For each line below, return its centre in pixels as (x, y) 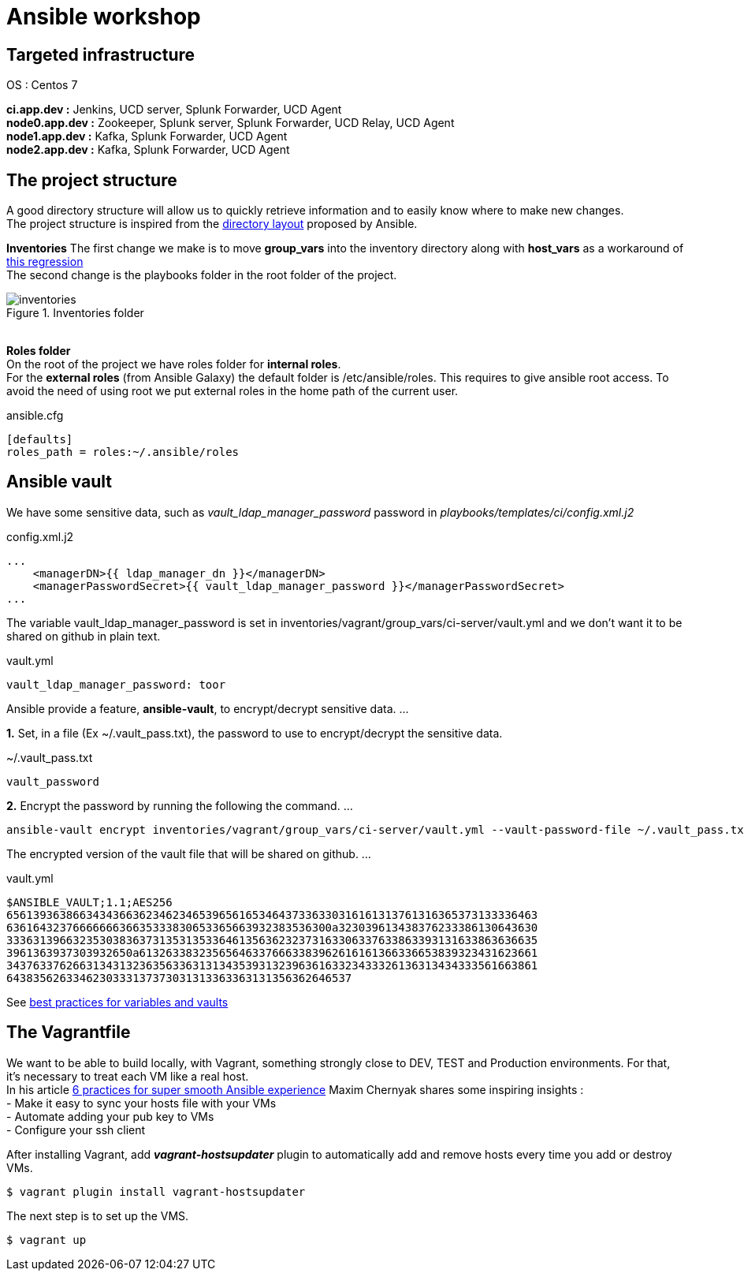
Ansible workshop (104, 17)
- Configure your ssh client (76, 1130)
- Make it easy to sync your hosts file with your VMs (141, 1103)
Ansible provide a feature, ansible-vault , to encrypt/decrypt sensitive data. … (208, 708)
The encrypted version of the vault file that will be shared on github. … (189, 853)
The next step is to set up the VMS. (98, 1215)
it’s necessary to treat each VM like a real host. (128, 1076)
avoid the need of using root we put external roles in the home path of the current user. (232, 391)
